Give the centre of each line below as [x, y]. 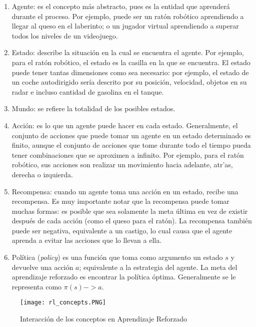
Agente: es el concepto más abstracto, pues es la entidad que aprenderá [121, 6]
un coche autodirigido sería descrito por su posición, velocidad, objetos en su [129, 82]
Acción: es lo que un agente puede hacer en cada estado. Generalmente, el [125, 125]
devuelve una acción [42, 267]
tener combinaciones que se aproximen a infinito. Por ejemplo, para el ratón [128, 154]
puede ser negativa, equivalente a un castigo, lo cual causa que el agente [122, 230]
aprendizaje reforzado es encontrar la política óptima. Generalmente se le [124, 277]
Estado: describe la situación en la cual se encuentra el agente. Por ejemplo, [128, 52]
